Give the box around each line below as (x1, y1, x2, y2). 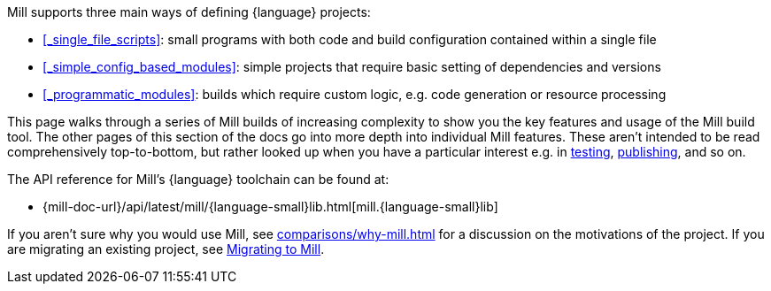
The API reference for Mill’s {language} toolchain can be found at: (7, 172, 389, 187)
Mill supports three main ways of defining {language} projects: (7, 4, 371, 19)
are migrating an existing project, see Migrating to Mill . (7, 241, 325, 257)
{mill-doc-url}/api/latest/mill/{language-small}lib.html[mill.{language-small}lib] (42, 199, 498, 214)
